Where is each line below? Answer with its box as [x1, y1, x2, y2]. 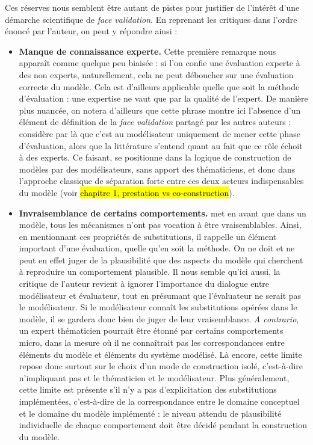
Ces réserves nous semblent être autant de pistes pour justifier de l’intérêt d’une [5, 1, 300, 13]
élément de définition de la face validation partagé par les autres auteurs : [19, 115, 291, 128]
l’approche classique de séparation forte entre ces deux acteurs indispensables [19, 174, 304, 187]
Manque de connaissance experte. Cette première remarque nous [19, 44, 276, 57]
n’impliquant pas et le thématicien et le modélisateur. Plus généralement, [19, 371, 290, 384]
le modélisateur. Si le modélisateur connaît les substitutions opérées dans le [19, 301, 297, 313]
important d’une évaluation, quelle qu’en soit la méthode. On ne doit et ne [19, 242, 295, 254]
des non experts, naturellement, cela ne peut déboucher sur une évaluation [19, 68, 294, 81]
